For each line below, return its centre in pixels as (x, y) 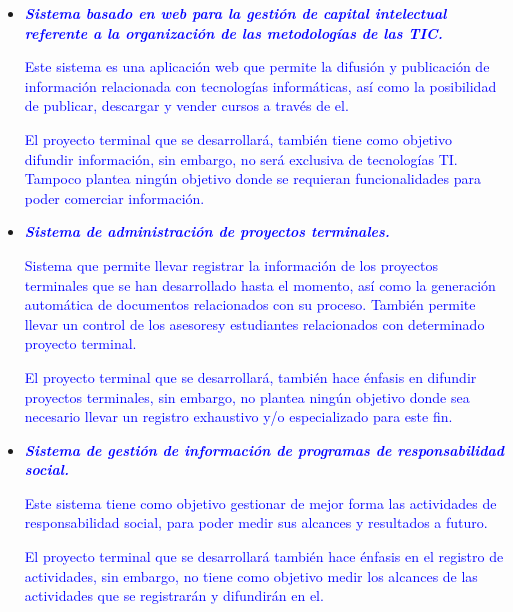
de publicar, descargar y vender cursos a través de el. (186, 105)
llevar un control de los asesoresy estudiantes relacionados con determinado (254, 323)
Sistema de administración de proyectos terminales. (207, 231)
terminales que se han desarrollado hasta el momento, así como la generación (260, 284)
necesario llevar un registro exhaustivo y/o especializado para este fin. (238, 416)
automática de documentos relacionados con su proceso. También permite (250, 304)
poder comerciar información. (114, 197)
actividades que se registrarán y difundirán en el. (174, 595)
